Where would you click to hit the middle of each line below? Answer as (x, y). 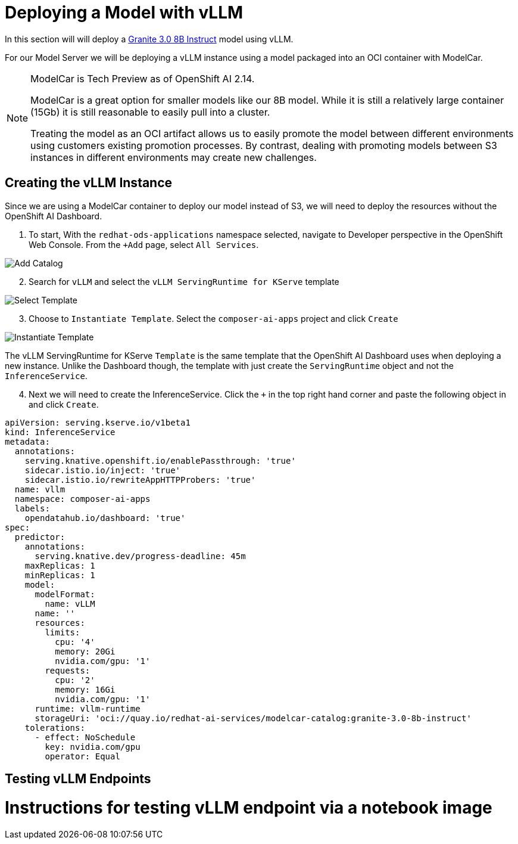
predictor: (40, 537)
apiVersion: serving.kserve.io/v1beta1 (98, 422)
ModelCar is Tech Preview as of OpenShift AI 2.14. (143, 78)
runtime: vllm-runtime (88, 708)
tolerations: (55, 727)
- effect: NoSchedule (85, 737)
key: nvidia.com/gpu (93, 747)
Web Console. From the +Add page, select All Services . (144, 244)
